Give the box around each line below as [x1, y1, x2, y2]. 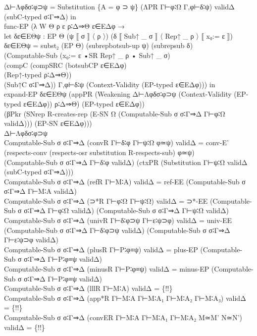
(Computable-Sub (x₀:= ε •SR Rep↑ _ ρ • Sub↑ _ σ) [4, 50, 170, 60]
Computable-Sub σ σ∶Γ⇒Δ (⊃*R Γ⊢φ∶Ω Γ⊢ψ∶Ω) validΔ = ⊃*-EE [4, 195, 208, 206]
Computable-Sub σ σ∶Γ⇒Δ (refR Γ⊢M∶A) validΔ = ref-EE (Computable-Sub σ [4, 176, 246, 186]
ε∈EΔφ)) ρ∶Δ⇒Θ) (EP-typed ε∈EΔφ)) [23, 98, 145, 109]
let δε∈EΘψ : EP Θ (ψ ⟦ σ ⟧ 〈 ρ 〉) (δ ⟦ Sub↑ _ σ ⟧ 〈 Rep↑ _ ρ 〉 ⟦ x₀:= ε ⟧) [4, 30, 233, 41]
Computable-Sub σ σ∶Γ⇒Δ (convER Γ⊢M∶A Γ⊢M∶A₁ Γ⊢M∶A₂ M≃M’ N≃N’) [4, 312, 243, 322]
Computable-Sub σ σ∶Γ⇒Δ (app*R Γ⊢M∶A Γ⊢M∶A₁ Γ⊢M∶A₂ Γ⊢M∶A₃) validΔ [4, 292, 246, 303]
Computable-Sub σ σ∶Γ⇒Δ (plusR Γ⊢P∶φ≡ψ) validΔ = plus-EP [4, 244, 198, 254]
